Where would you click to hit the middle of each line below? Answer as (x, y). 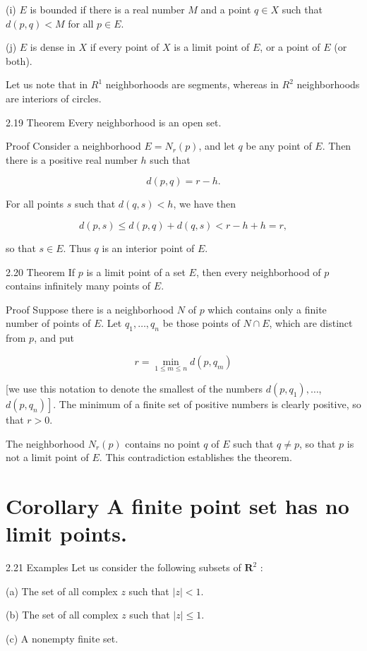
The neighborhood (46, 443)
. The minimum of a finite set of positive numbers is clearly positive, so (207, 404)
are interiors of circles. (54, 98)
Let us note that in (47, 84)
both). (19, 60)
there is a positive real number (72, 159)
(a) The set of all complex (62, 591)
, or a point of (290, 47)
